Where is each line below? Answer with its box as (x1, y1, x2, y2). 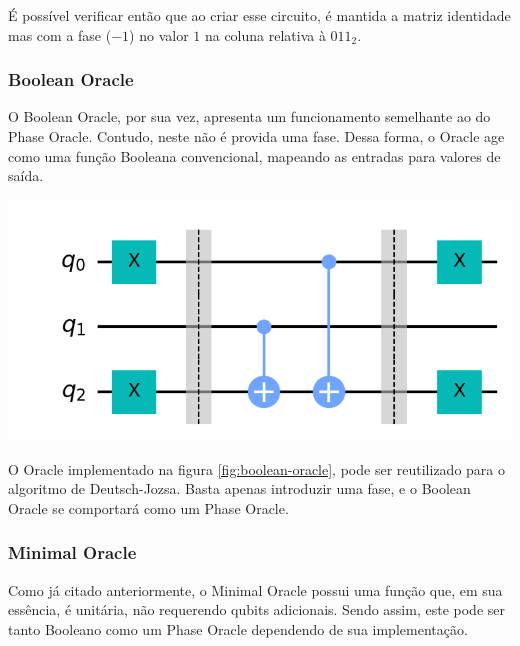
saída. (8, 165, 44, 186)
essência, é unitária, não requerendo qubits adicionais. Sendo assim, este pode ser (8, 599, 505, 620)
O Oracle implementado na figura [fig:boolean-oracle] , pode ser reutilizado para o (8, 458, 505, 479)
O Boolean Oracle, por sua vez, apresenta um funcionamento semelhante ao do (8, 106, 491, 127)
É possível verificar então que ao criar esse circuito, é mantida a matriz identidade (8, 5, 511, 25)
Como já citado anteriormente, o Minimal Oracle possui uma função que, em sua (8, 579, 503, 600)
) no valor (129, 24, 189, 45)
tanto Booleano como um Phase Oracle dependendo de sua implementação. (8, 618, 468, 639)
